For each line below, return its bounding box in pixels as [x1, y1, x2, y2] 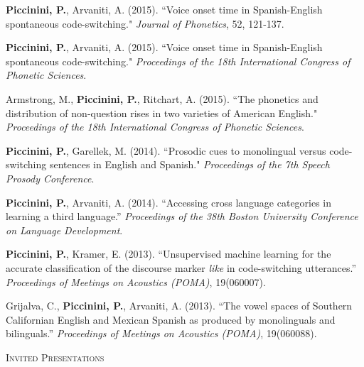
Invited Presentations [6, 349, 105, 364]
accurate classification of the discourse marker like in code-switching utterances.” [6, 260, 357, 275]
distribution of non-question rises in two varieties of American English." [6, 105, 318, 120]
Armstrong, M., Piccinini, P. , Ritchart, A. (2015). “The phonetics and [6, 91, 318, 106]
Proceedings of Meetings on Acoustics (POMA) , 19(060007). [6, 274, 266, 289]
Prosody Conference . [6, 170, 95, 185]
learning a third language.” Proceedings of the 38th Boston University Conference [6, 209, 358, 224]
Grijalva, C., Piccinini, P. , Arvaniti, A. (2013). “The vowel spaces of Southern [6, 298, 353, 313]
